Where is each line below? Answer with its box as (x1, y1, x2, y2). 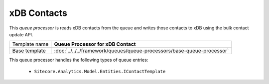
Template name (12, 41, 49, 48)
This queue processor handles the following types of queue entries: (9, 57, 148, 63)
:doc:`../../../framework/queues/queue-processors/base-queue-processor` (54, 47, 229, 54)
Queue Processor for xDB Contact (54, 41, 136, 48)
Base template (12, 47, 46, 54)
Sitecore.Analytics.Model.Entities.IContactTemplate (34, 69, 166, 74)
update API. (9, 31, 33, 37)
